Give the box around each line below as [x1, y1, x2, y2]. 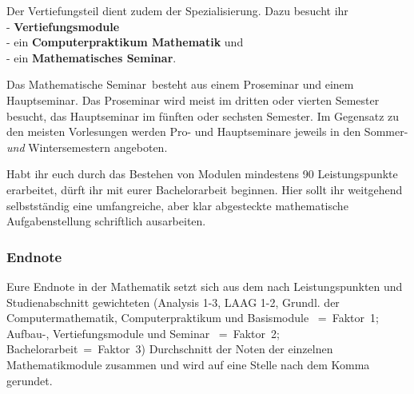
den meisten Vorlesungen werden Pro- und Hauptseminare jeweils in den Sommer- [6, 123, 408, 140]
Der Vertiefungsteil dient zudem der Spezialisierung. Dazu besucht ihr [6, 2, 348, 18]
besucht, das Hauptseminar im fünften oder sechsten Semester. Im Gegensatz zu [6, 107, 400, 124]
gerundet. [6, 372, 53, 388]
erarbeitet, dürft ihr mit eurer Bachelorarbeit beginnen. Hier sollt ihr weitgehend [6, 181, 403, 197]
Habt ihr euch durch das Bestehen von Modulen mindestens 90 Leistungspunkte [6, 165, 398, 182]
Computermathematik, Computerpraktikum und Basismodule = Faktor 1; [6, 309, 379, 326]
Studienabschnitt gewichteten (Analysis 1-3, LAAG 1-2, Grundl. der [6, 293, 340, 310]
